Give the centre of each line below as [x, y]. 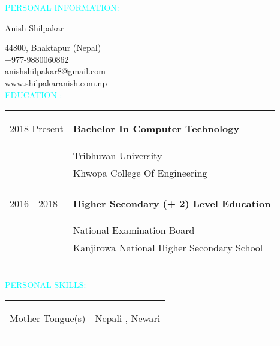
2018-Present [37, 129]
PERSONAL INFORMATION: [62, 7]
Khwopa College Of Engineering [140, 173]
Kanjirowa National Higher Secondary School [168, 248]
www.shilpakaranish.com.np [56, 82]
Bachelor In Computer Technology [156, 129]
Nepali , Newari [128, 318]
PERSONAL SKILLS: [46, 284]
